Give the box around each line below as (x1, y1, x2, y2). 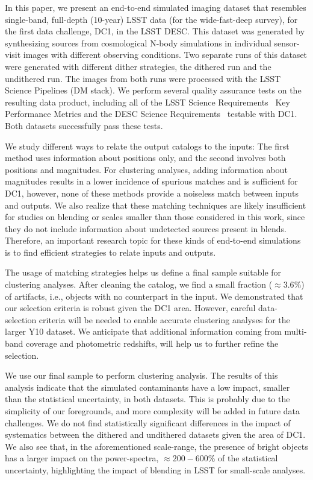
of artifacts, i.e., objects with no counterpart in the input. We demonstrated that (5, 289, 303, 302)
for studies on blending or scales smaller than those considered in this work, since (5, 210, 305, 223)
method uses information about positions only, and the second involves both (5, 151, 286, 164)
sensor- (274, 36, 300, 49)
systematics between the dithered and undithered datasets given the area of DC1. (5, 428, 306, 441)
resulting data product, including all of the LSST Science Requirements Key (5, 95, 290, 108)
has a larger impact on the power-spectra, (5, 452, 159, 464)
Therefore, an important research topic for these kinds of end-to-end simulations (5, 234, 301, 247)
